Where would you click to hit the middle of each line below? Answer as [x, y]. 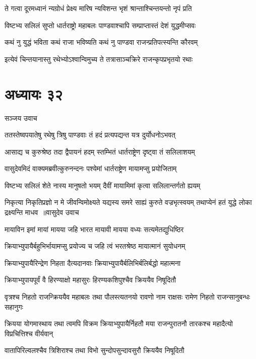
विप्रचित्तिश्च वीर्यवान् [29, 333]
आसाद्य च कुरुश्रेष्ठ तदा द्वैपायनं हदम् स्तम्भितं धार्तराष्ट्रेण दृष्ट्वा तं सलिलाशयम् [100, 151]
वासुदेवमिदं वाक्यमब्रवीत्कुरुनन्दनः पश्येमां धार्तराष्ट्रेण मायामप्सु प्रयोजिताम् [91, 168]
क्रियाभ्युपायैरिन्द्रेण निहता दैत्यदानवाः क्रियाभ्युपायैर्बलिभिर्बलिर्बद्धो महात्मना [93, 263]
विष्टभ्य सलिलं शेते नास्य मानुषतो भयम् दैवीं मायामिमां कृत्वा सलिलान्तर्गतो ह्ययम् [103, 185]
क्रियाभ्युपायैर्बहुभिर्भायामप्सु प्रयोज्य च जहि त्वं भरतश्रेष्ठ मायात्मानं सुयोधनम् [95, 246]
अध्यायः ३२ [34, 93]
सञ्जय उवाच [21, 118]
